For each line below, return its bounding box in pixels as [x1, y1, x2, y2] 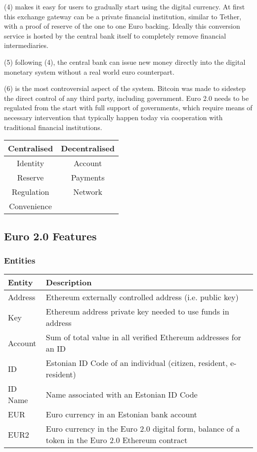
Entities [4, 254, 36, 266]
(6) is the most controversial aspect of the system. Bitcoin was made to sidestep [4, 83, 246, 93]
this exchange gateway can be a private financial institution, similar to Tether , [4, 11, 242, 21]
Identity [17, 157, 44, 169]
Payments [71, 172, 105, 183]
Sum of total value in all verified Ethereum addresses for [45, 331, 241, 343]
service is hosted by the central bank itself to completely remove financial [4, 30, 226, 41]
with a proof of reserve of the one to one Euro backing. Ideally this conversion [4, 21, 240, 31]
